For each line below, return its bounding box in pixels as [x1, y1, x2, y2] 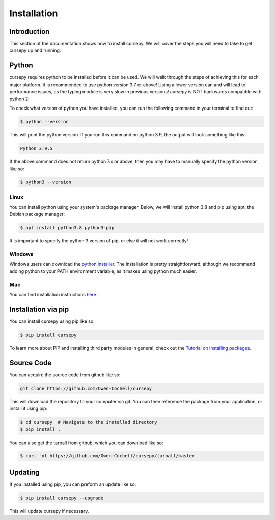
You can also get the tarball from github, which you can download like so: [9, 440, 163, 446]
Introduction [9, 27, 50, 36]
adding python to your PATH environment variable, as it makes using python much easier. [9, 268, 197, 275]
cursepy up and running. [9, 47, 61, 53]
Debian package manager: [9, 211, 65, 217]
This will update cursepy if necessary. [9, 508, 89, 514]
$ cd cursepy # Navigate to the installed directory [20, 419, 157, 425]
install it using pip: [9, 405, 48, 412]
